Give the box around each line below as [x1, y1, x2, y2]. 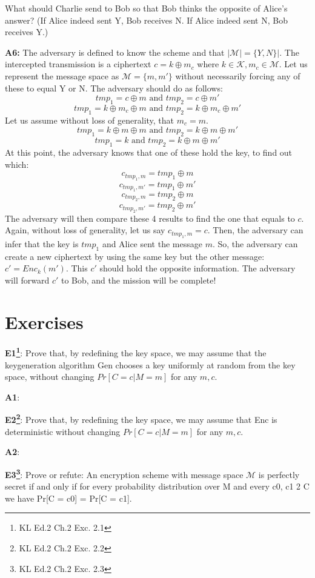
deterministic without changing [5, 425, 121, 437]
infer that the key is [5, 237, 79, 250]
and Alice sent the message [102, 237, 202, 250]
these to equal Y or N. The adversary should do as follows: [5, 81, 223, 94]
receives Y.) [5, 25, 48, 38]
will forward [5, 273, 50, 286]
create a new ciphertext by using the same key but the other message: [5, 250, 265, 262]
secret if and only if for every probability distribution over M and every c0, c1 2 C [5, 480, 310, 493]
